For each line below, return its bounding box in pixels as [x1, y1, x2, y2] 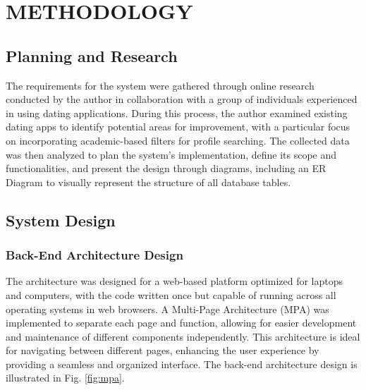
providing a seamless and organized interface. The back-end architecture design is [6, 356, 358, 371]
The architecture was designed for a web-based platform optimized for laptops [6, 274, 343, 288]
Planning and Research [6, 44, 178, 66]
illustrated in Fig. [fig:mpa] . [6, 370, 125, 385]
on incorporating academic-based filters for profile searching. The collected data [6, 133, 350, 147]
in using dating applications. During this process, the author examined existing [6, 105, 348, 120]
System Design [6, 209, 116, 231]
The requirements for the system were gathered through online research [6, 78, 315, 92]
